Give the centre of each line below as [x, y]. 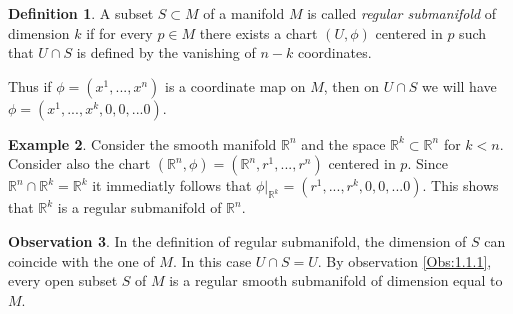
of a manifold [244, 13]
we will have [459, 85]
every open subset [63, 280]
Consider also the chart [79, 163]
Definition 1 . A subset [81, 13]
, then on [351, 85]
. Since [427, 163]
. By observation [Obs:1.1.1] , [404, 260]
